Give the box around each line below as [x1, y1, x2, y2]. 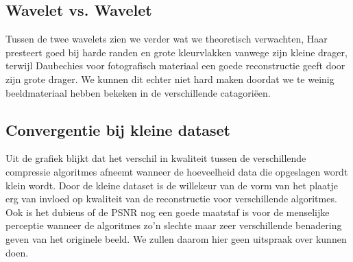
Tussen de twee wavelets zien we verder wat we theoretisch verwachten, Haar [5, 32, 328, 46]
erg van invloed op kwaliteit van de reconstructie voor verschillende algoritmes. [5, 191, 337, 206]
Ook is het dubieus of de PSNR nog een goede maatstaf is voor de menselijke [5, 204, 330, 219]
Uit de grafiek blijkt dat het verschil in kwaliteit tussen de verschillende [5, 151, 306, 165]
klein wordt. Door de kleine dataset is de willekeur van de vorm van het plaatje [5, 178, 339, 192]
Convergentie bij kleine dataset [5, 119, 230, 140]
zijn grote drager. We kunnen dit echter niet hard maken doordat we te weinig [5, 71, 334, 86]
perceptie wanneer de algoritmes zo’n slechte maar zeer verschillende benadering [5, 218, 342, 233]
